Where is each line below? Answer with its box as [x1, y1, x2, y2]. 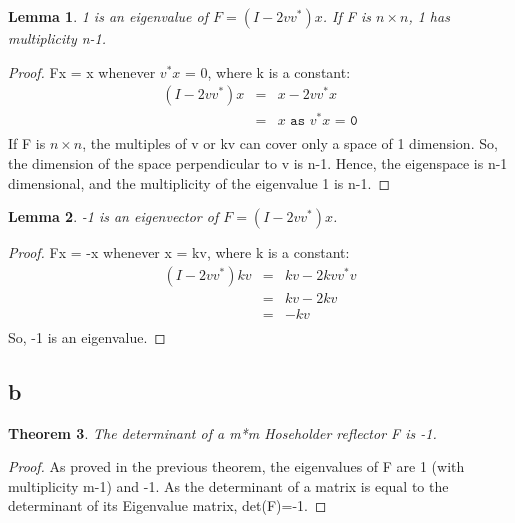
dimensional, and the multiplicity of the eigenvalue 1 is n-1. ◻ [8, 172, 391, 193]
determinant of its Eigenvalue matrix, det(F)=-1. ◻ [8, 495, 327, 516]
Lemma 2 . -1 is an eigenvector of [8, 206, 219, 227]
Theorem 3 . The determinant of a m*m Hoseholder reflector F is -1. [8, 422, 437, 443]
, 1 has [408, 6, 450, 26]
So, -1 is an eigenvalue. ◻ [8, 326, 166, 347]
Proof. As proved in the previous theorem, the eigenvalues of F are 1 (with [8, 456, 465, 477]
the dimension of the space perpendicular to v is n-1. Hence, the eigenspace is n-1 [8, 152, 508, 173]
